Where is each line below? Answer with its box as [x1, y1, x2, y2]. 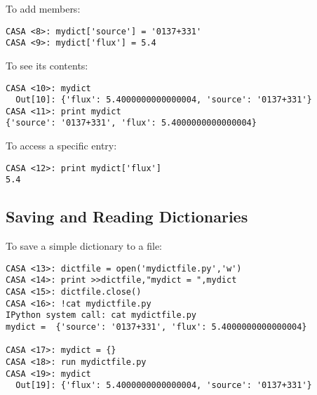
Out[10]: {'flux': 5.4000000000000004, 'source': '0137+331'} [15, 95, 312, 105]
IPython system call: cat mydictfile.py [6, 310, 197, 321]
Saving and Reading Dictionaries [6, 206, 248, 227]
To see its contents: [6, 58, 88, 72]
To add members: [6, 1, 81, 15]
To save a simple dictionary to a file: [6, 239, 163, 253]
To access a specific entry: [6, 138, 117, 153]
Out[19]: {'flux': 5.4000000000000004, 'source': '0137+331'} [15, 380, 312, 391]
